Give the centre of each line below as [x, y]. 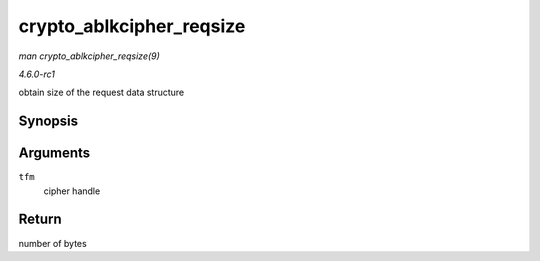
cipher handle [72, 191]
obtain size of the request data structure [101, 92]
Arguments [54, 153]
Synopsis [48, 121]
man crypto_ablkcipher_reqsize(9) [89, 56]
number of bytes [52, 243]
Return [40, 219]
